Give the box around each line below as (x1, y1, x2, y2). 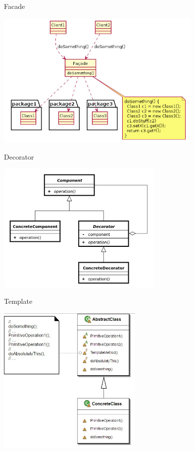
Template (4, 296, 33, 306)
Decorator (4, 151, 34, 162)
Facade (4, 1, 25, 11)
